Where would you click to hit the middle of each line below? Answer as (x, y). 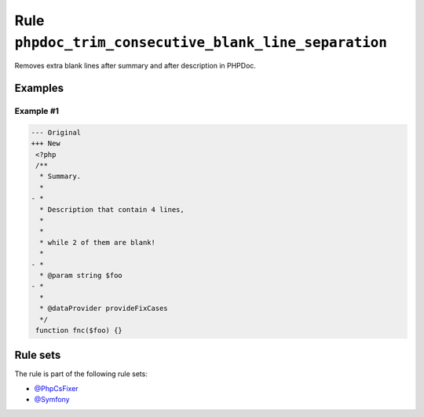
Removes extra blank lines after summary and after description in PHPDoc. (135, 66)
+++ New (46, 144)
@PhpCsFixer (56, 388)
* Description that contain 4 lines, (112, 209)
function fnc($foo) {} (79, 330)
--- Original (56, 132)
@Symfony (52, 400)
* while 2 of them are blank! (98, 242)
